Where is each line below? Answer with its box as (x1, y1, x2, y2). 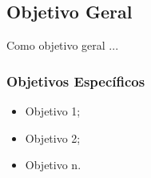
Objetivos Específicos (6, 71, 145, 91)
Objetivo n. (25, 156, 81, 173)
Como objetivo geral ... (6, 37, 119, 54)
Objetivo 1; (25, 103, 81, 119)
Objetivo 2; (25, 129, 81, 146)
